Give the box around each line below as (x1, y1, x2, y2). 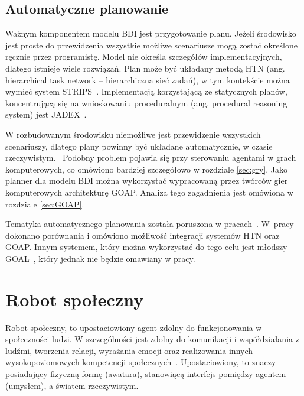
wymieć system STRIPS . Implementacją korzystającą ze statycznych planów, (5, 85, 287, 98)
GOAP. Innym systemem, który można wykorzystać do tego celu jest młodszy (5, 241, 287, 253)
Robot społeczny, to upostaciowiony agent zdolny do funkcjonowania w (5, 321, 262, 333)
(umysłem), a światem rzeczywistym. (5, 379, 139, 391)
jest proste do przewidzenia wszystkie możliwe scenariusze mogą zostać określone (5, 38, 298, 51)
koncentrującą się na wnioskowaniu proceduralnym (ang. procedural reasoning (5, 96, 287, 109)
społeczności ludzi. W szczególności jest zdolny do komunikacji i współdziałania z (5, 333, 299, 345)
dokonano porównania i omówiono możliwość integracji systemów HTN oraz (5, 229, 280, 241)
